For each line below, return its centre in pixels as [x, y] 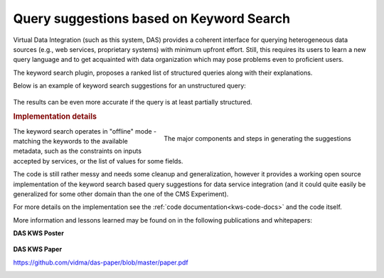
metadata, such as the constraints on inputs [78, 151]
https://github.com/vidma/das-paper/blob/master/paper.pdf [101, 262]
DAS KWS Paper [38, 250]
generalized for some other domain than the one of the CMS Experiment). [121, 194]
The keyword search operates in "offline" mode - [85, 131]
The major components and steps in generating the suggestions [257, 139]
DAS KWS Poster [38, 233]
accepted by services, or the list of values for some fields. [98, 161]
